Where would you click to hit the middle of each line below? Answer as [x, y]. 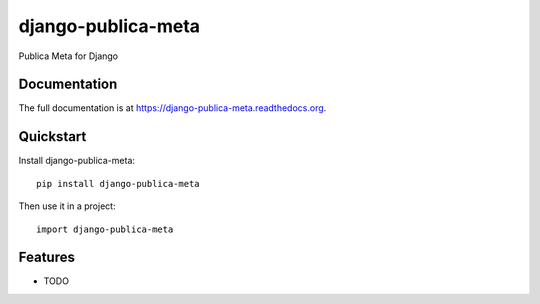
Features [46, 257]
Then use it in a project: [67, 206]
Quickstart [52, 136]
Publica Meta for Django [68, 56]
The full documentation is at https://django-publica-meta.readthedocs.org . [172, 108]
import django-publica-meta [105, 229]
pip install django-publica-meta [118, 183]
